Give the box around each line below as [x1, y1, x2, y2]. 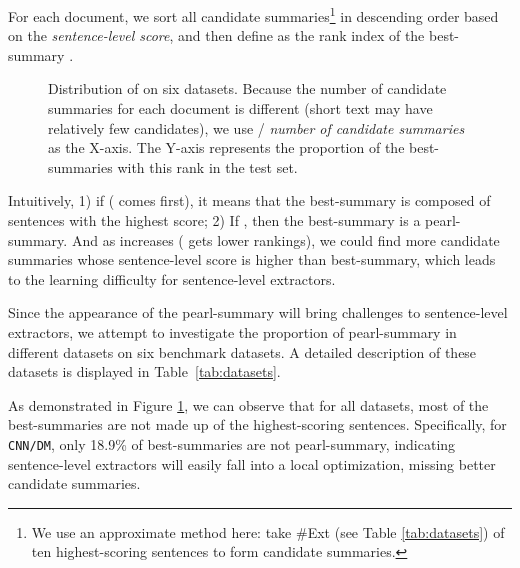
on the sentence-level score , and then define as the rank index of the [8, 25, 425, 46]
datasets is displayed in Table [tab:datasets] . [8, 361, 281, 382]
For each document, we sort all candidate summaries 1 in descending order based [8, 3, 499, 26]
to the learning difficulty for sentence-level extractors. [8, 268, 336, 289]
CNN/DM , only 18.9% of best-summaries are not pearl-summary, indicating [8, 433, 456, 454]
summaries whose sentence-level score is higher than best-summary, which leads [8, 249, 496, 270]
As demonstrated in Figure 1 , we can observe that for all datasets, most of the [8, 394, 489, 415]
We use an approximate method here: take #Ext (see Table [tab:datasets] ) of [31, 521, 505, 542]
